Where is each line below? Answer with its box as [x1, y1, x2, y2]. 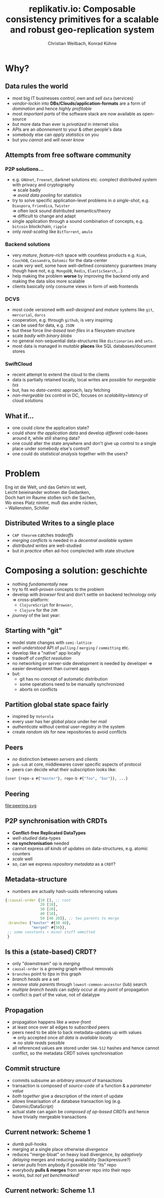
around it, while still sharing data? [12, 435, 80, 441]
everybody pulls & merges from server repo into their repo [12, 1167, 131, 1173]
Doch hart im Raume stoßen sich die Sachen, [5, 494, 96, 500]
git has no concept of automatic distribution [19, 676, 108, 681]
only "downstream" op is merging [12, 961, 80, 966]
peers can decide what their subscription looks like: [12, 767, 117, 773]
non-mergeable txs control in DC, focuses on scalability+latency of [12, 393, 148, 399]
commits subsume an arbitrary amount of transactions [12, 1077, 122, 1083]
